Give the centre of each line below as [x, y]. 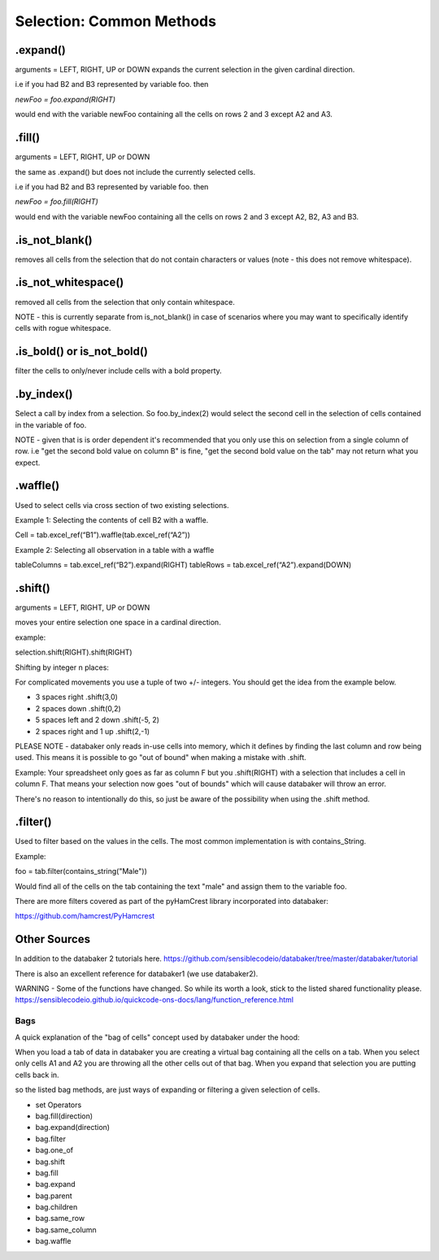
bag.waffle [53, 1241]
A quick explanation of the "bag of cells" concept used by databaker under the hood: [157, 1037]
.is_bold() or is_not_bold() [81, 352]
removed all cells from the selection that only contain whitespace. [125, 302]
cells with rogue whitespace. [63, 328]
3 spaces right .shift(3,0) [76, 697]
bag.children [57, 1207]
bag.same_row [60, 1219]
